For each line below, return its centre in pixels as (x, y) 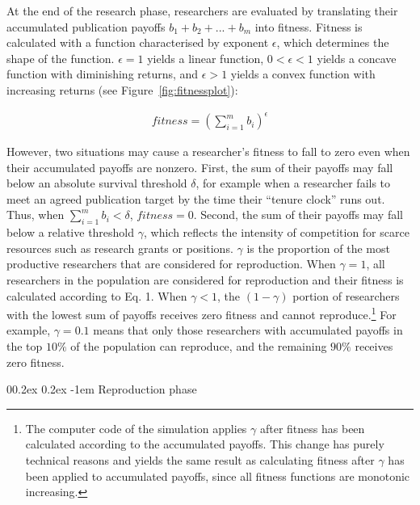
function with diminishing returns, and (103, 74)
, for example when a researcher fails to (293, 183)
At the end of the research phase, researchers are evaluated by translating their (202, 11)
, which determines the (333, 42)
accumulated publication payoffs (86, 26)
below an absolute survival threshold (97, 183)
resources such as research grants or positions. (120, 248)
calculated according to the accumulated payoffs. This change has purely (205, 444)
